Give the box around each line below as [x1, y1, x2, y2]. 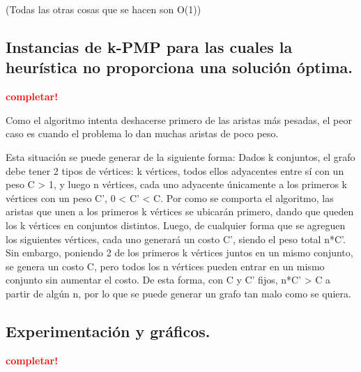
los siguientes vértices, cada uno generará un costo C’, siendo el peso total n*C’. [6, 231, 346, 246]
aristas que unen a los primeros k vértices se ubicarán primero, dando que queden [6, 204, 354, 219]
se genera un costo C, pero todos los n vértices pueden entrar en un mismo [6, 258, 325, 273]
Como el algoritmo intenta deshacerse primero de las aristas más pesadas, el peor [6, 112, 352, 127]
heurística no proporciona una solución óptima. [6, 56, 353, 78]
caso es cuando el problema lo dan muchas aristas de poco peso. [6, 126, 279, 141]
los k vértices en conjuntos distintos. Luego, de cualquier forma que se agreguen [6, 217, 346, 232]
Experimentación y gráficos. [6, 320, 210, 341]
